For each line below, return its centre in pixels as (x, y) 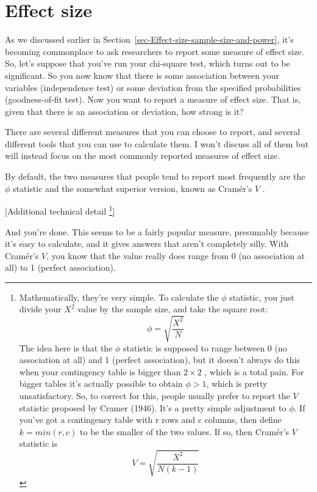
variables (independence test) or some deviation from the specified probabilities (153, 87)
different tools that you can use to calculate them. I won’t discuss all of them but (157, 143)
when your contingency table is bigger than (100, 371)
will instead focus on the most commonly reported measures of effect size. (142, 156)
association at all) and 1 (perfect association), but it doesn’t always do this (160, 360)
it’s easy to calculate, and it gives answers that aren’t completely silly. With (147, 244)
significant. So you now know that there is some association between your (142, 75)
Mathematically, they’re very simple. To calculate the (119, 297)
